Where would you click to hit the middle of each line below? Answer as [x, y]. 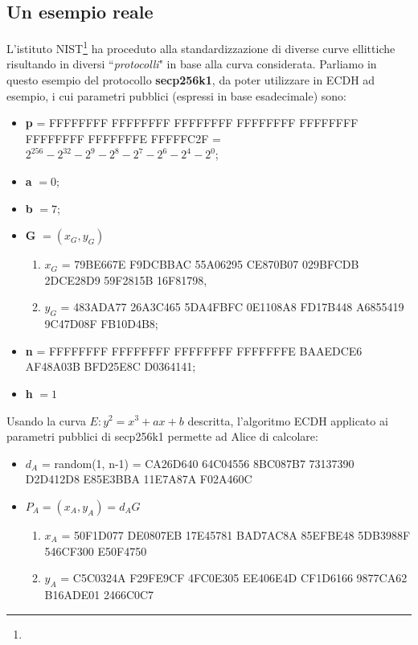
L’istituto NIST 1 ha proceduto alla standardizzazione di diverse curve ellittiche [201, 47]
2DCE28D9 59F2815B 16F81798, [126, 279]
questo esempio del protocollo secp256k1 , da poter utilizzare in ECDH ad [191, 80]
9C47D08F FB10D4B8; [101, 324]
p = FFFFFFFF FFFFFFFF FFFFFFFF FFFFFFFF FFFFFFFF [192, 123]
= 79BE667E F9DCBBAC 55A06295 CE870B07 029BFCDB [210, 264]
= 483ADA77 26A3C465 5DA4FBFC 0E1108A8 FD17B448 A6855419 [232, 307]
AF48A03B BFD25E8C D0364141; [111, 366]
